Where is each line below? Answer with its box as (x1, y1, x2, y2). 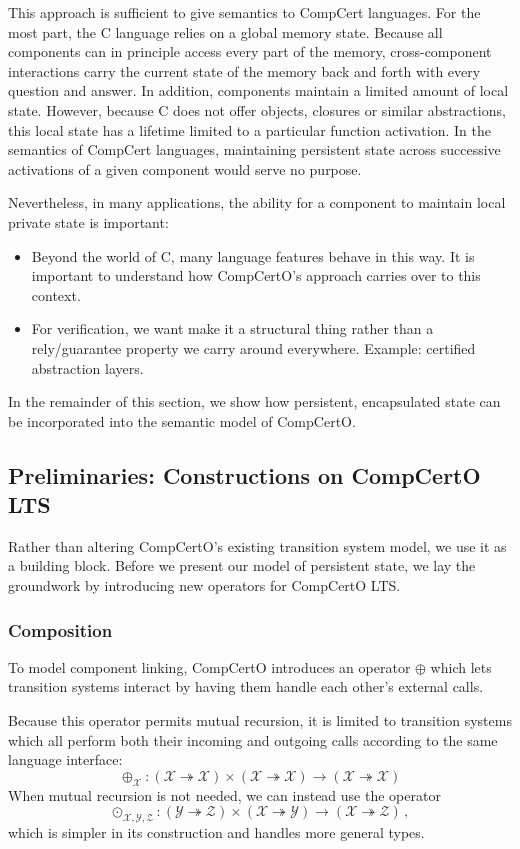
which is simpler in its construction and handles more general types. (8, 822, 425, 843)
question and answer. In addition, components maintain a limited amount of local (8, 80, 509, 101)
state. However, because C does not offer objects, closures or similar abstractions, (8, 99, 506, 120)
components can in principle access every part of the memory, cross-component (8, 41, 492, 62)
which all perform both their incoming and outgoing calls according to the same (8, 729, 498, 750)
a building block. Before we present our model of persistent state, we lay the (8, 555, 476, 576)
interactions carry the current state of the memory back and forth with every (8, 60, 481, 81)
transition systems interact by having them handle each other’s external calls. (8, 676, 484, 697)
